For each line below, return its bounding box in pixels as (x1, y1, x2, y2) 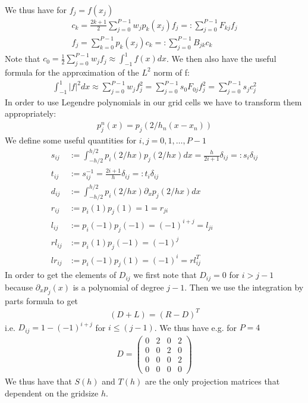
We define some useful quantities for (5, 133, 137, 146)
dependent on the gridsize (5, 386, 99, 399)
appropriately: (5, 107, 56, 120)
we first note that (133, 268, 197, 281)
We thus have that (5, 375, 72, 387)
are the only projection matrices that (144, 375, 280, 387)
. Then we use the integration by (184, 280, 304, 293)
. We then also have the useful (166, 52, 276, 64)
